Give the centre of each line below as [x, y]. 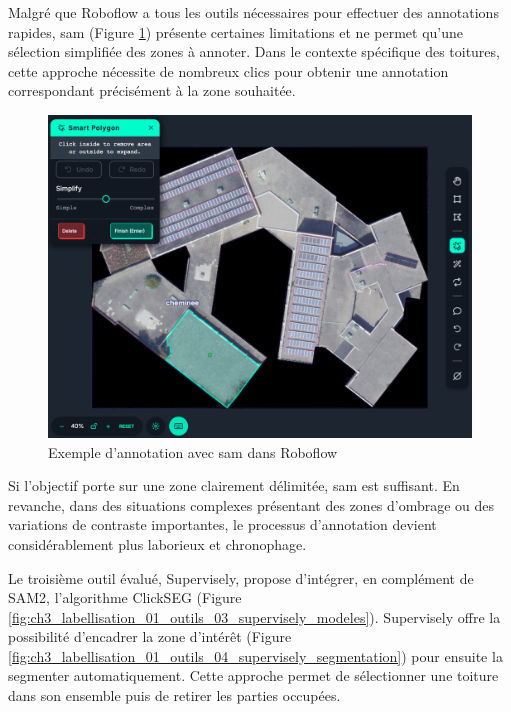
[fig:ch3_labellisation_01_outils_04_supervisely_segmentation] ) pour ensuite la [255, 655]
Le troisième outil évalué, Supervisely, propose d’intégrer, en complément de [241, 577]
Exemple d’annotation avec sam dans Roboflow [193, 451]
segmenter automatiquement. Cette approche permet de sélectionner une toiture [253, 675]
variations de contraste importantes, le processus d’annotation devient [222, 524]
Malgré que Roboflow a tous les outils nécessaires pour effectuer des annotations [253, 12]
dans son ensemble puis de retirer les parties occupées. [174, 695]
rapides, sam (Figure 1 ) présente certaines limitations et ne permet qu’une [235, 31]
